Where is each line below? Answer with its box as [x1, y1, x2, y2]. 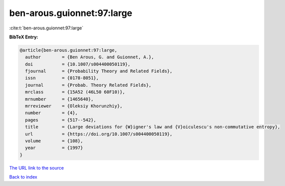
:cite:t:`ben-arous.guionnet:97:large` [9, 25, 84, 31]
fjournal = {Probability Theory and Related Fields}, [25, 68, 173, 74]
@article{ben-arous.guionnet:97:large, [19, 47, 117, 53]
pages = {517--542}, [25, 117, 97, 123]
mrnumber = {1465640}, [25, 96, 94, 102]
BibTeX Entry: [9, 34, 38, 40]
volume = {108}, [25, 138, 83, 144]
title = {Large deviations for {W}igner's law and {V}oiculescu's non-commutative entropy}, [25, 124, 281, 130]
